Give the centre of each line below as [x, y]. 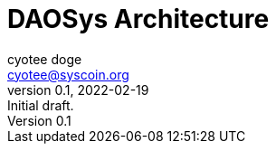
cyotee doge [45, 59]
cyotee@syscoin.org [68, 74]
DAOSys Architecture [138, 19]
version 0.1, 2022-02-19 [78, 90]
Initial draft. [41, 105]
